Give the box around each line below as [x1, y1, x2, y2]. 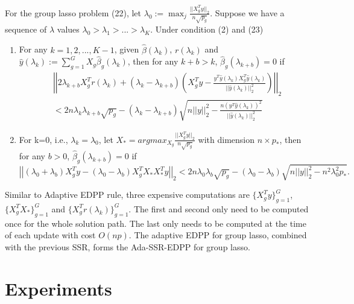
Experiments [5, 276, 112, 300]
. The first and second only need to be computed [128, 202, 309, 215]
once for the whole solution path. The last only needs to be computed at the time [5, 217, 306, 229]
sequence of [5, 22, 47, 35]
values [57, 22, 80, 35]
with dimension [198, 133, 255, 145]
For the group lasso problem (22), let [5, 6, 142, 19]
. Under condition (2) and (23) [150, 22, 264, 35]
